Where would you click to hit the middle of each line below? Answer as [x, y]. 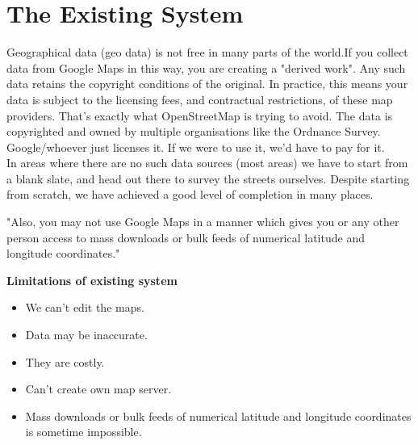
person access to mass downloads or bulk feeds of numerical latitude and [186, 237]
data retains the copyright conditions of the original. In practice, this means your [207, 84]
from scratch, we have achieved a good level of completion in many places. [190, 194]
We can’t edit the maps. [85, 307]
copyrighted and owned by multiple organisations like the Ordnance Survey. [194, 131]
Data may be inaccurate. [86, 335]
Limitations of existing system [92, 280]
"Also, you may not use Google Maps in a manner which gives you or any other [203, 222]
